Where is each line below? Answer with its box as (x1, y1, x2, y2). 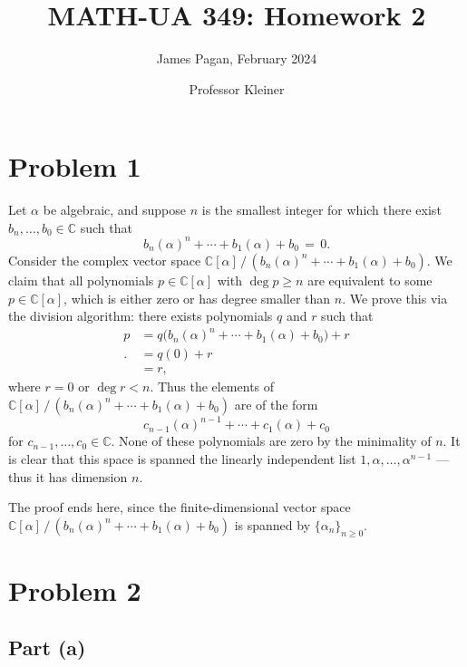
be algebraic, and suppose (43, 200, 187, 219)
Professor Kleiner (189, 79, 285, 98)
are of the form (234, 394, 318, 413)
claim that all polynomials (8, 270, 154, 289)
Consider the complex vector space (8, 250, 201, 269)
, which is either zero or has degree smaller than (63, 288, 331, 307)
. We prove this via (342, 288, 448, 307)
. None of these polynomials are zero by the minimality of (111, 431, 432, 450)
